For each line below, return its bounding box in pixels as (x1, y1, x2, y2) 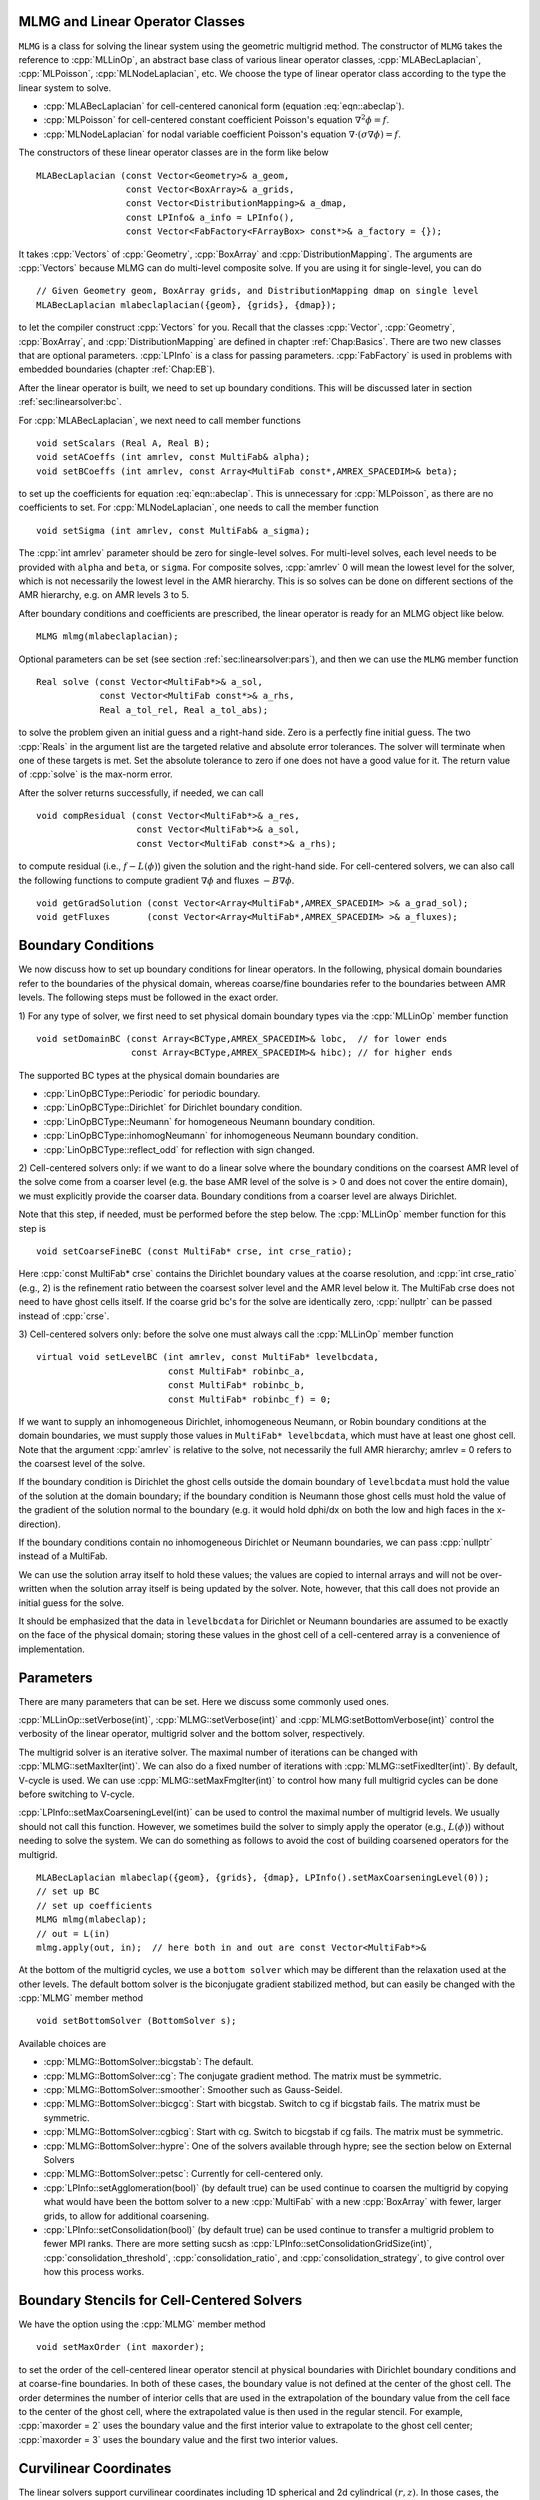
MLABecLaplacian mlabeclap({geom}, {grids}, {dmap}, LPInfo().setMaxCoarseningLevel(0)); (36, 1871, 490, 1883)
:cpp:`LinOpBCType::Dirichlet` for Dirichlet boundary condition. (43, 1101, 303, 1114)
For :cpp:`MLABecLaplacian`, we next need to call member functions (18, 414, 302, 426)
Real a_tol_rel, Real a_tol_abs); (99, 704, 269, 715)
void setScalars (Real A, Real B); (36, 437, 211, 449)
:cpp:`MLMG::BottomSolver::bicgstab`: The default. (43, 2056, 254, 2068)
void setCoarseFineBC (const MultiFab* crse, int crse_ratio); (36, 1245, 353, 1257)
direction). (18, 1518, 61, 1530)
